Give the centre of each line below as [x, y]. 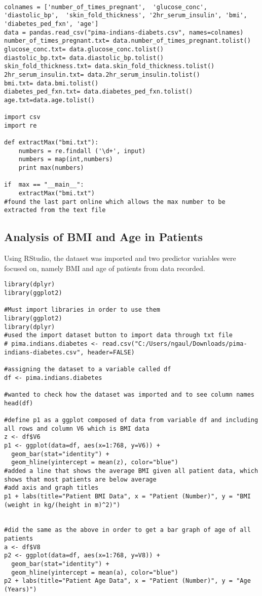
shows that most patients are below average [80, 479]
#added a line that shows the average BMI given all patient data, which [131, 471]
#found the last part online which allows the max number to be [115, 202]
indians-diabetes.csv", [44, 352]
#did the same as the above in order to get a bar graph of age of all [127, 530]
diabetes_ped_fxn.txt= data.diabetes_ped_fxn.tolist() [99, 92]
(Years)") [21, 590]
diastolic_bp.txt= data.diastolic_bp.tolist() [84, 58]
